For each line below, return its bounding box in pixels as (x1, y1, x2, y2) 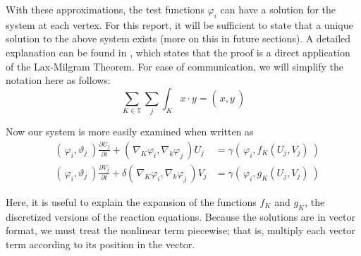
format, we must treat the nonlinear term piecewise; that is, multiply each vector (6, 223, 355, 238)
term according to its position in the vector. (6, 236, 195, 251)
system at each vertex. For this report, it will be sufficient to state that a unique (6, 17, 353, 32)
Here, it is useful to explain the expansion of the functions (6, 194, 257, 209)
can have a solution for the (220, 2, 336, 16)
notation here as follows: (6, 73, 111, 87)
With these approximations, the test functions (6, 2, 204, 16)
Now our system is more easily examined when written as (6, 124, 254, 139)
